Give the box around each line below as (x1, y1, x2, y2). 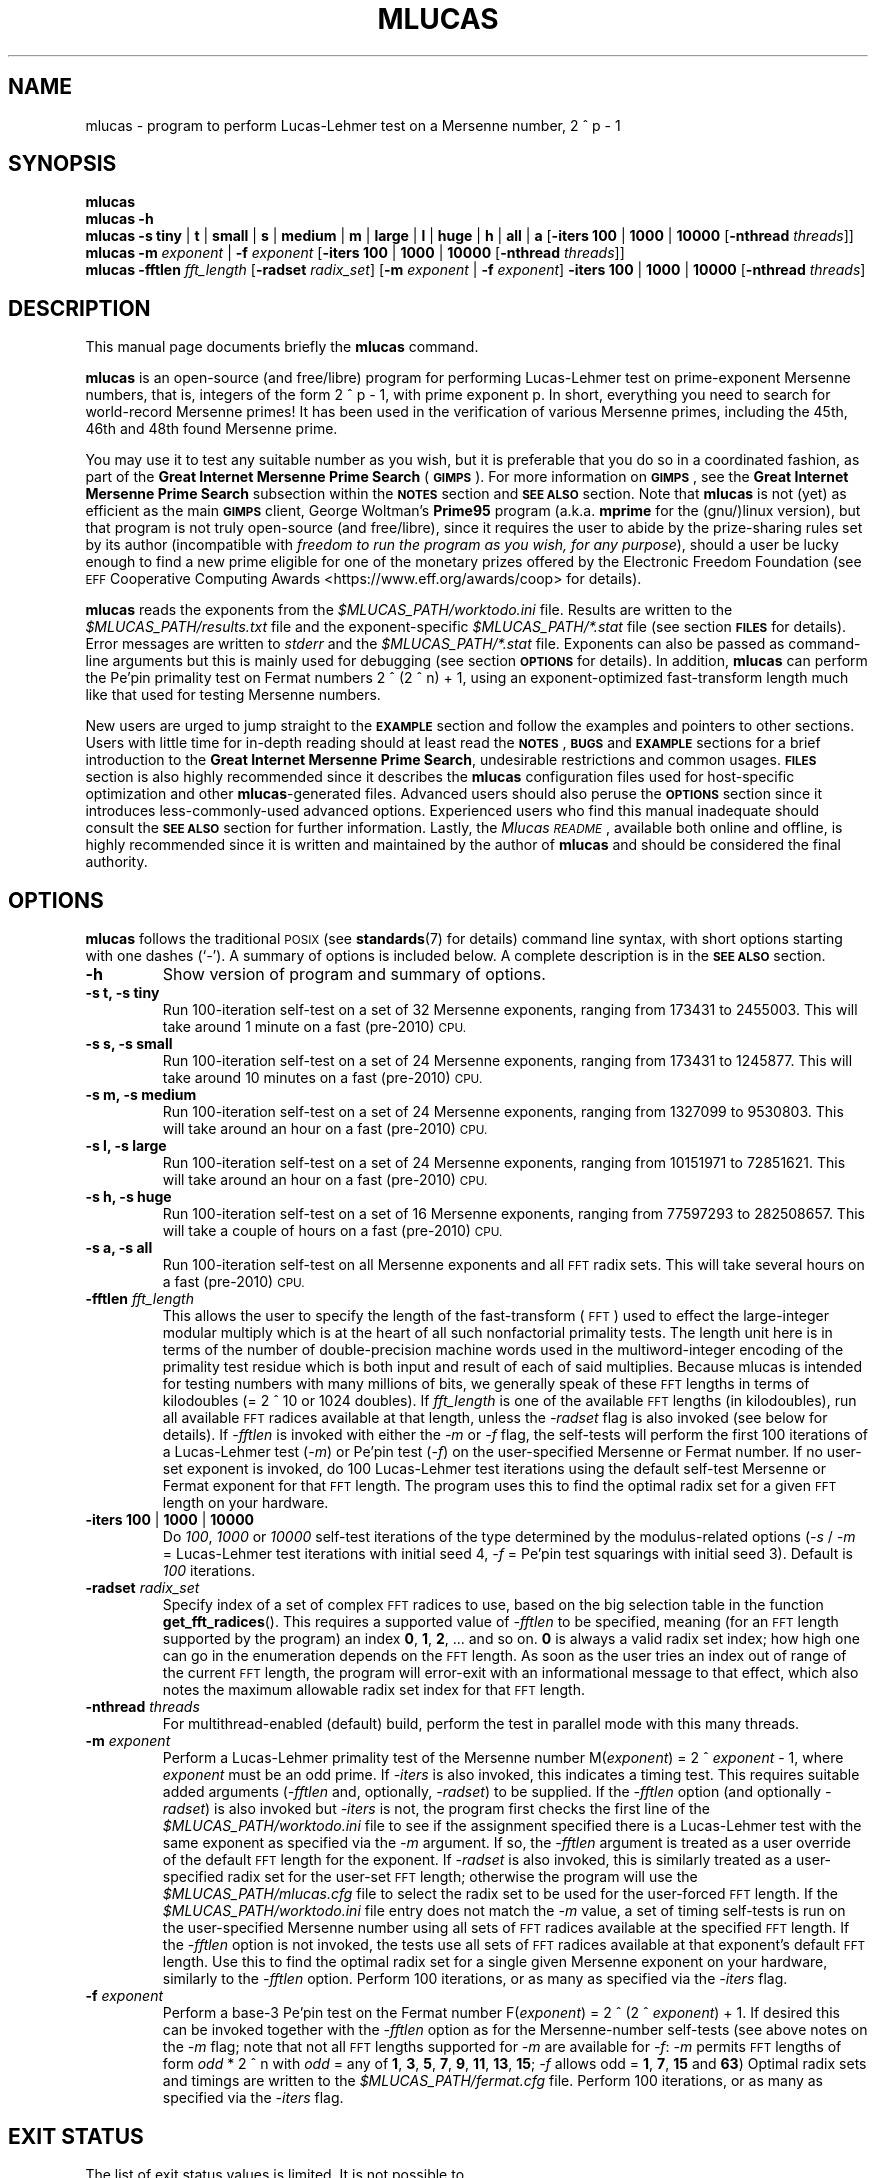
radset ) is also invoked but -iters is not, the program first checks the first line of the (162, 1800, 711, 1818)
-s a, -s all (85, 1239, 153, 1257)
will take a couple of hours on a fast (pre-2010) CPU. (162, 1222, 503, 1240)
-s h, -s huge (85, 1188, 172, 1206)
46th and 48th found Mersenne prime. (85, 420, 338, 438)
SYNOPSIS (8, 151, 117, 177)
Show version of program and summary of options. (162, 964, 546, 985)
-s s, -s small (85, 1035, 173, 1053)
